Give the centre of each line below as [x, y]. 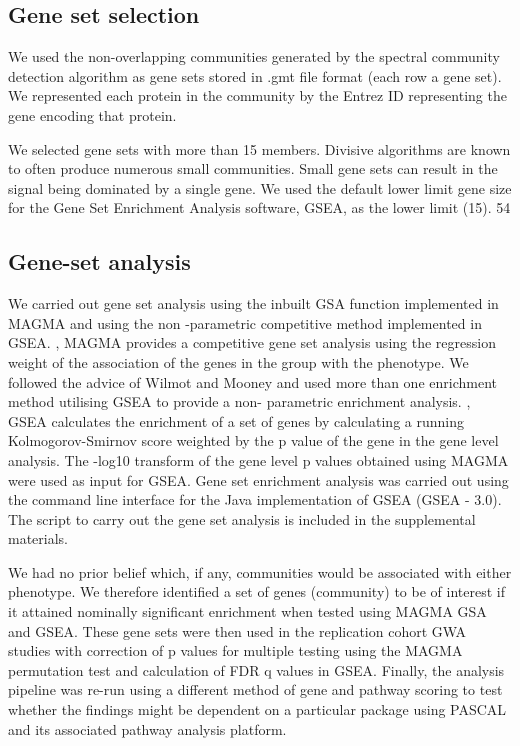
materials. [38, 538]
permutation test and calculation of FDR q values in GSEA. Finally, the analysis [256, 669]
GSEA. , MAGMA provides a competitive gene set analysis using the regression [252, 342]
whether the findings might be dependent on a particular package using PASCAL [257, 709]
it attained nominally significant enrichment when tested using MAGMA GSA [247, 611]
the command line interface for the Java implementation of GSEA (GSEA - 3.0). [255, 499]
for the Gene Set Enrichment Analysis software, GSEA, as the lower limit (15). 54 [259, 207]
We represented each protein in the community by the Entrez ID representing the [257, 95]
